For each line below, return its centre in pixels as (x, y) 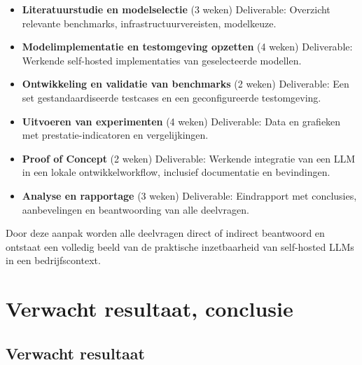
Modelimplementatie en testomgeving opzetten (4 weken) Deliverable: (187, 47)
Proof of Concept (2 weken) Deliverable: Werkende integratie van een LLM (189, 158)
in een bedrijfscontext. (53, 260)
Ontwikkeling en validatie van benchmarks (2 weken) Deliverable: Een (186, 84)
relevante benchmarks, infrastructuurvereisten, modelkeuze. (149, 23)
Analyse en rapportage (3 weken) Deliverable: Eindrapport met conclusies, (189, 195)
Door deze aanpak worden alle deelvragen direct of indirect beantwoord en (165, 233)
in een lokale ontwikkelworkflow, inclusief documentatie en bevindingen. (176, 172)
